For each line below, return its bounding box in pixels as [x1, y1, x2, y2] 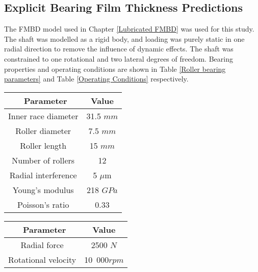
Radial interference [9, 169, 77, 181]
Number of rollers [12, 154, 75, 166]
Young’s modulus [12, 183, 74, 196]
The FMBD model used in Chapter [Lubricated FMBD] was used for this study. [4, 23, 254, 34]
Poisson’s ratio [17, 198, 69, 210]
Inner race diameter [8, 110, 79, 122]
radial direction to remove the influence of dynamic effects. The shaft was [4, 43, 234, 54]
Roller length [20, 139, 67, 151]
